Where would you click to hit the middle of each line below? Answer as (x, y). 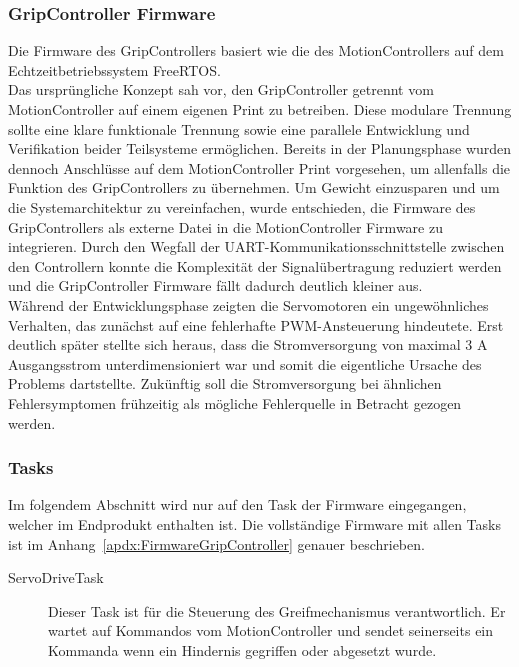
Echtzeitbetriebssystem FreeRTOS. (114, 69)
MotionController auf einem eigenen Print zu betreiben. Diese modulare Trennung (260, 109)
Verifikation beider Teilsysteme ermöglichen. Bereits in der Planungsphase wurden (260, 148)
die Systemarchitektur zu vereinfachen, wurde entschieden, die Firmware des (242, 206)
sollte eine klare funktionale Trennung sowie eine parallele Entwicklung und (239, 128)
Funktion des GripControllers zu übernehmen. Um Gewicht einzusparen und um (254, 187)
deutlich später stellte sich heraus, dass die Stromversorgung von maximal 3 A (248, 344)
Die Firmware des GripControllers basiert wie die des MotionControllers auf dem (256, 50)
